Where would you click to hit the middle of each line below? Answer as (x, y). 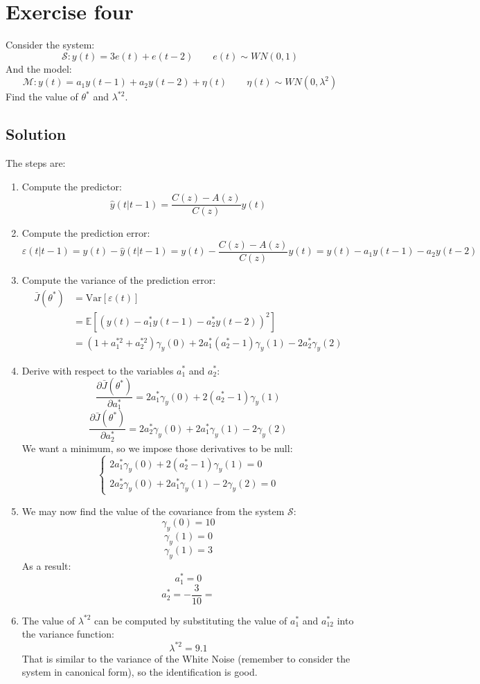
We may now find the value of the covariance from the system (153, 511)
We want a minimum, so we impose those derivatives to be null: (157, 448)
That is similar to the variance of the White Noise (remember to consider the (186, 658)
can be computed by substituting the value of (191, 620)
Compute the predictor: (72, 186)
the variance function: (68, 634)
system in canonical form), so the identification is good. (140, 672)
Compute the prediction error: (86, 233)
